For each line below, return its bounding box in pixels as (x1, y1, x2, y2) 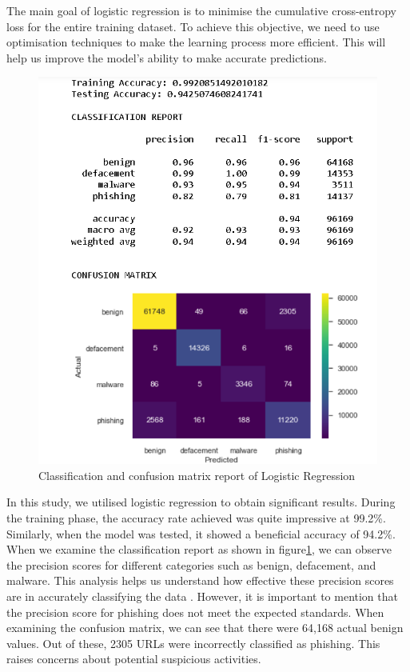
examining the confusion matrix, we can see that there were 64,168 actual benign (6, 619, 404, 636)
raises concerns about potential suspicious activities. (6, 650, 261, 667)
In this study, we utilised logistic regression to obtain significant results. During (6, 494, 396, 510)
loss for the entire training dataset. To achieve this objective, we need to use (6, 18, 380, 34)
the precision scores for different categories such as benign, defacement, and (6, 556, 376, 573)
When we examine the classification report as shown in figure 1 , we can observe (6, 541, 392, 558)
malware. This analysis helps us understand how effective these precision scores (6, 572, 394, 589)
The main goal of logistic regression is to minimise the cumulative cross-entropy (6, 2, 396, 18)
